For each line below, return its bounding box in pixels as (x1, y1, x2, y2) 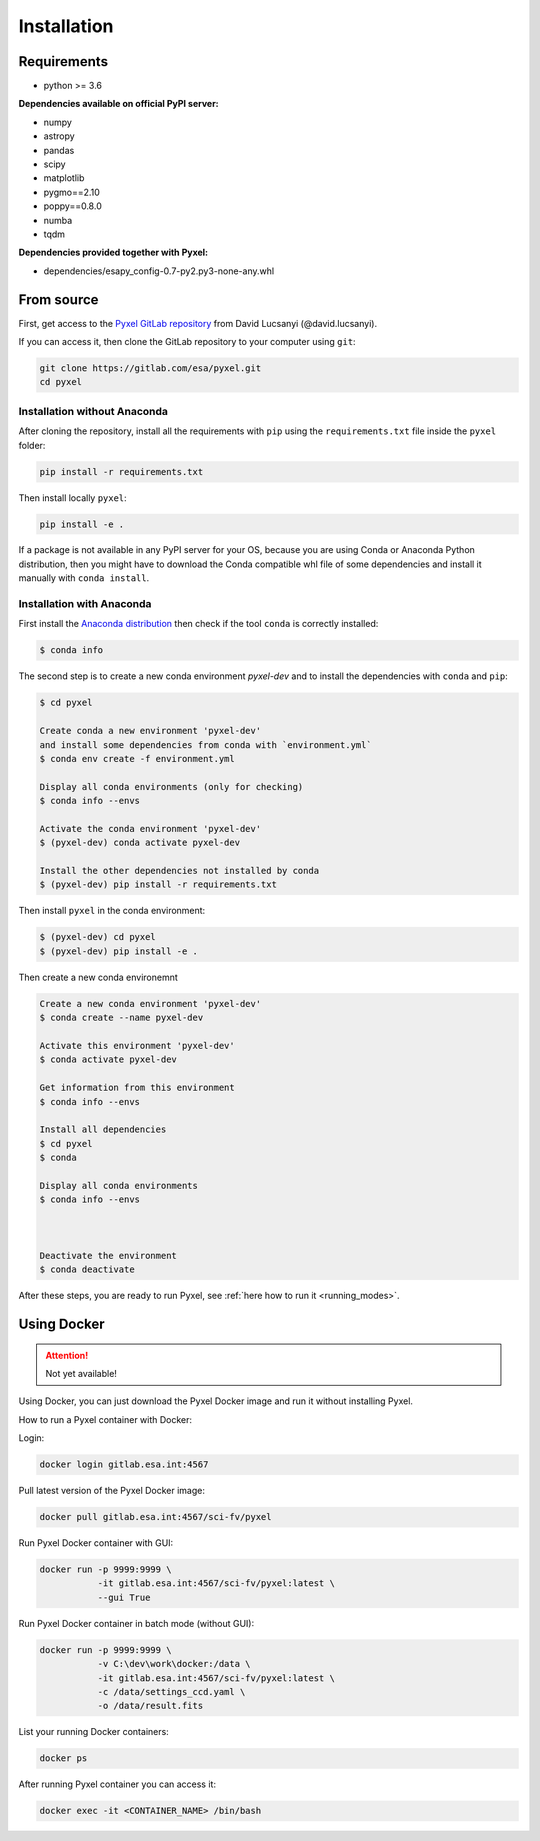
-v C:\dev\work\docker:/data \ (97, 1658, 251, 1670)
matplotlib (43, 172, 85, 184)
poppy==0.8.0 (43, 200, 102, 212)
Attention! (45, 1349, 89, 1361)
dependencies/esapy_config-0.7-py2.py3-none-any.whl (43, 265, 275, 277)
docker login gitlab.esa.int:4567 (39, 1459, 209, 1470)
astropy (43, 130, 75, 142)
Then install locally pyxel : (18, 491, 127, 504)
